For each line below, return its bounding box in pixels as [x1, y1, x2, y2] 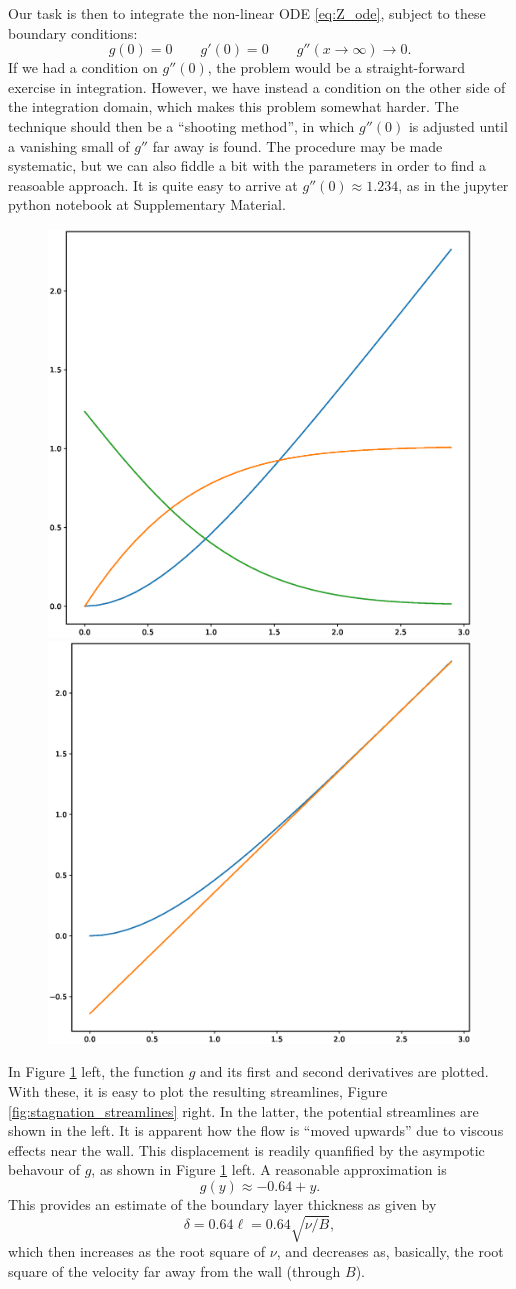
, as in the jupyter [398, 174, 509, 195]
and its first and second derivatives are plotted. [200, 1061, 489, 1082]
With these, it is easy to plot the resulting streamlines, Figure [8, 1081, 388, 1102]
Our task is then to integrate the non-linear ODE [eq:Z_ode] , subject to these [8, 3, 486, 23]
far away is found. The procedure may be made [152, 135, 443, 156]
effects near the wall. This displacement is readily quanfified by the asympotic [8, 1139, 485, 1160]
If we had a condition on [8, 57, 158, 78]
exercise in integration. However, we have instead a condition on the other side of [8, 76, 506, 97]
